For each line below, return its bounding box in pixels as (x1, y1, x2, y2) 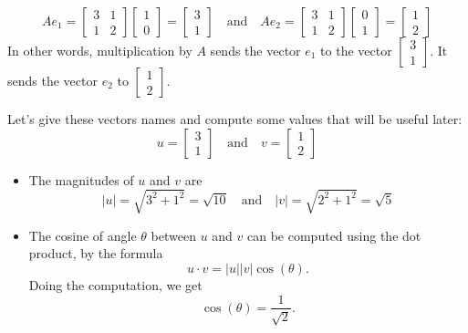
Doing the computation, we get (28, 275, 203, 294)
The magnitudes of (28, 170, 134, 189)
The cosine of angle (28, 225, 137, 245)
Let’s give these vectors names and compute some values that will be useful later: (7, 109, 463, 128)
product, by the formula (28, 244, 163, 263)
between (151, 225, 196, 245)
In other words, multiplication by (7, 41, 192, 59)
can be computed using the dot (247, 225, 421, 245)
